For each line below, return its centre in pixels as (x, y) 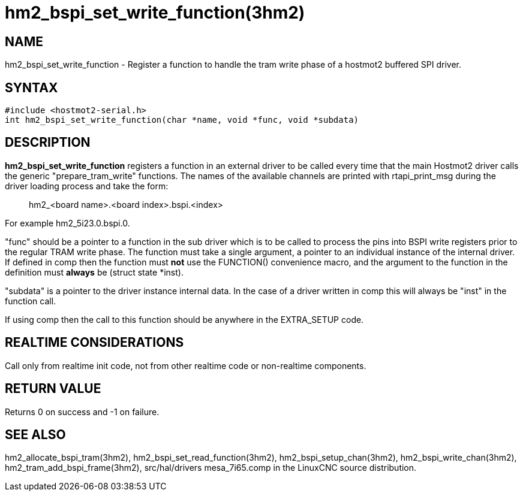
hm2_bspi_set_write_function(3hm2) (155, 13)
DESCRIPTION (48, 143)
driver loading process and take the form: (87, 186)
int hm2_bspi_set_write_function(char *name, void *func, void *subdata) (182, 120)
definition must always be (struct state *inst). (94, 272)
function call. (31, 301)
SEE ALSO (35, 434)
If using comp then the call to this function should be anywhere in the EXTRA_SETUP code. (184, 319)
